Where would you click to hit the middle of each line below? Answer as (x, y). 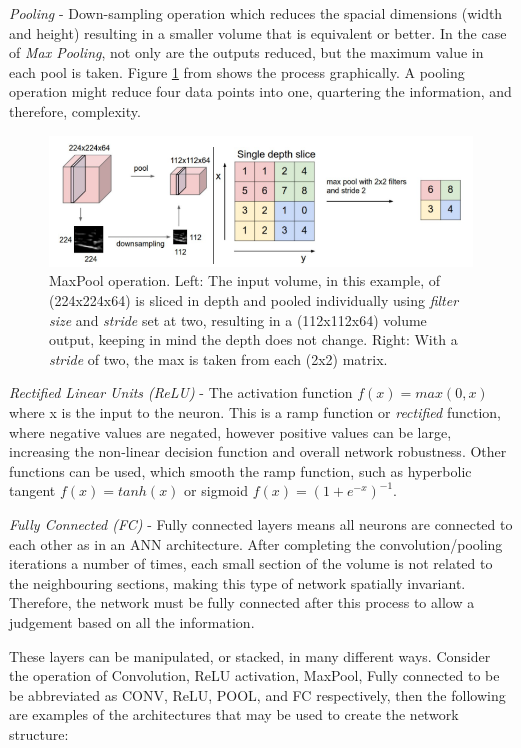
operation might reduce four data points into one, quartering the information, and (260, 91)
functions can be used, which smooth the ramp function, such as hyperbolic (240, 470)
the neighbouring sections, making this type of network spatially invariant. (237, 582)
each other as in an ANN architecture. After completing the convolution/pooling (256, 543)
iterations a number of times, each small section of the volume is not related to (251, 563)
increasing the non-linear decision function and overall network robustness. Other (258, 451)
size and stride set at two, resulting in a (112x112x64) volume (238, 319)
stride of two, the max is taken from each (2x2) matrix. (218, 358)
